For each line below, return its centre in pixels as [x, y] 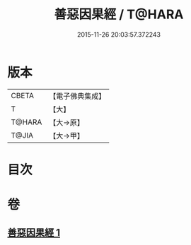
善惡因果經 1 [34, 233]
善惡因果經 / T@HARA [119, 14]
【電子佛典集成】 [77, 96]
